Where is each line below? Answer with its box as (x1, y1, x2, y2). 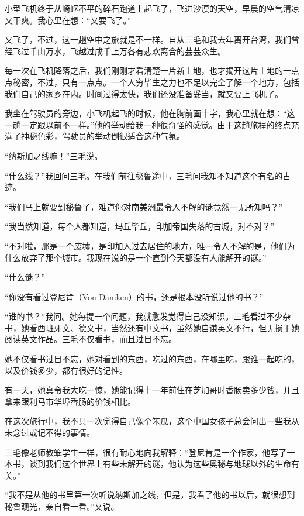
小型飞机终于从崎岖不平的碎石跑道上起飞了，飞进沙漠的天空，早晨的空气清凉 (5, 2, 299, 14)
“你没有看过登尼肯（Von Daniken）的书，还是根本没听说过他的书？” (5, 290, 264, 302)
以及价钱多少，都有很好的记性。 (5, 364, 127, 376)
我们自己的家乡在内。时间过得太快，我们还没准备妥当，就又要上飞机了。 (5, 87, 283, 99)
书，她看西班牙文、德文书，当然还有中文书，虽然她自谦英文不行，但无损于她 (5, 321, 299, 333)
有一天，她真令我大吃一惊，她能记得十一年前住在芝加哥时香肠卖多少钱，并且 (5, 384, 299, 396)
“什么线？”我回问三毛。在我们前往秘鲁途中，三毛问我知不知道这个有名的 (5, 169, 283, 181)
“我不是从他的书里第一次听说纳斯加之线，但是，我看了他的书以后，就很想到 (5, 489, 295, 501)
